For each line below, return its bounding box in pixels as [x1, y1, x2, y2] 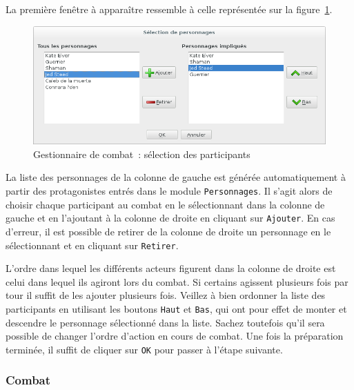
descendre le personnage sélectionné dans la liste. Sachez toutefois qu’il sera [6, 315, 325, 329]
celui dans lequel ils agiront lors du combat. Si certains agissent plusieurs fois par [6, 274, 348, 289]
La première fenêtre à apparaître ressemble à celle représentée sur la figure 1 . [6, 2, 333, 16]
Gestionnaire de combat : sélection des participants [33, 146, 250, 161]
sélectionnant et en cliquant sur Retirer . [6, 237, 179, 252]
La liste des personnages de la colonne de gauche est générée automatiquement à [6, 170, 346, 184]
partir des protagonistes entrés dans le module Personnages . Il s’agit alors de [6, 184, 333, 198]
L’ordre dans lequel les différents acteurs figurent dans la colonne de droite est [6, 261, 336, 275]
